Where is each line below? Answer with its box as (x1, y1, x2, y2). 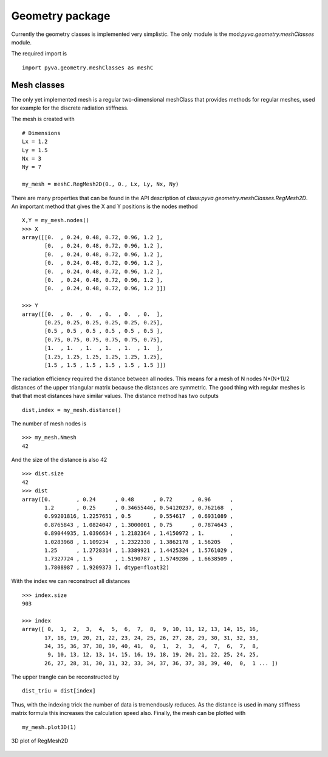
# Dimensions (22, 130, 61, 136)
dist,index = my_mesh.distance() (22, 406, 121, 413)
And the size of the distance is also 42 (11, 456, 108, 464)
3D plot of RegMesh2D (11, 737, 69, 745)
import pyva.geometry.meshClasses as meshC (22, 64, 154, 71)
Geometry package (11, 9, 111, 23)
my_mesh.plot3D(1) (22, 724, 77, 730)
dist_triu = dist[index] (22, 688, 96, 694)
